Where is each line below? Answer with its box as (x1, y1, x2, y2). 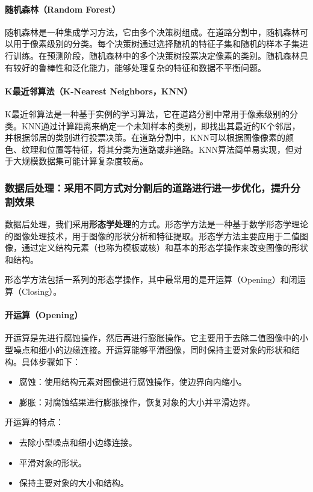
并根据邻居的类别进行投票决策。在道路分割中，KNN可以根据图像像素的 (5, 131, 285, 144)
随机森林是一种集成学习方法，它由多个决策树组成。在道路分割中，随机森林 (5, 25, 300, 38)
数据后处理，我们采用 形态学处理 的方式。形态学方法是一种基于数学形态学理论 (5, 218, 308, 230)
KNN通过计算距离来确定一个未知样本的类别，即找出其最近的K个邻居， (21, 119, 300, 132)
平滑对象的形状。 (19, 456, 87, 469)
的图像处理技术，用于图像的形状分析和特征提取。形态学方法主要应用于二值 (5, 229, 300, 242)
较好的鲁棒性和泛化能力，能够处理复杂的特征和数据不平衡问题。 (13, 61, 266, 73)
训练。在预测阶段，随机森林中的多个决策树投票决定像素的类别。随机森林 (13, 49, 300, 61)
